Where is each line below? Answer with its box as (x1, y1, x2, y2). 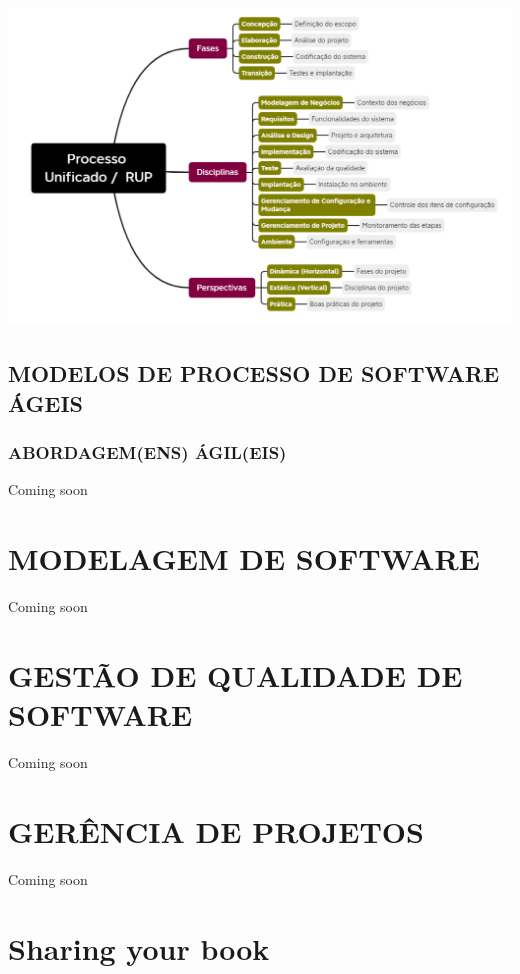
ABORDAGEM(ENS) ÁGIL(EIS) (8, 440, 287, 465)
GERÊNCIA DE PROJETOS (8, 810, 424, 851)
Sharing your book (8, 927, 270, 968)
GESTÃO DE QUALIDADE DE (8, 654, 463, 695)
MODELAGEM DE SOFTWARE (8, 538, 480, 579)
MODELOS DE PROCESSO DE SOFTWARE (8, 358, 500, 389)
